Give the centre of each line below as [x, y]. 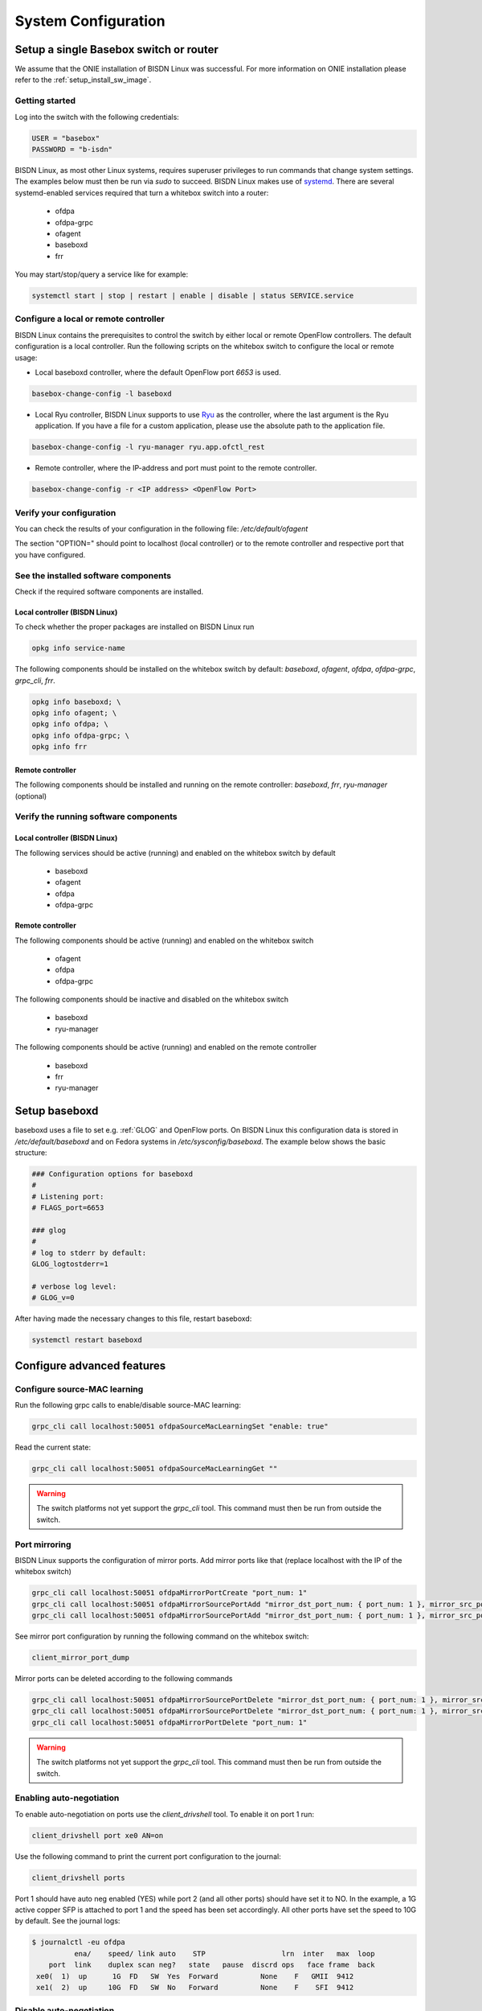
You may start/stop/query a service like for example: [102, 274]
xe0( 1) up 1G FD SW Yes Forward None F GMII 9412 [195, 1976]
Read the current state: [53, 1447]
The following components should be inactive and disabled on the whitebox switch [152, 999]
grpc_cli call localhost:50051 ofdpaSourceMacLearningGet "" [155, 1469]
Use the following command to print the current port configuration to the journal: [148, 1856]
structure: [31, 1153]
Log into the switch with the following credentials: [97, 117]
